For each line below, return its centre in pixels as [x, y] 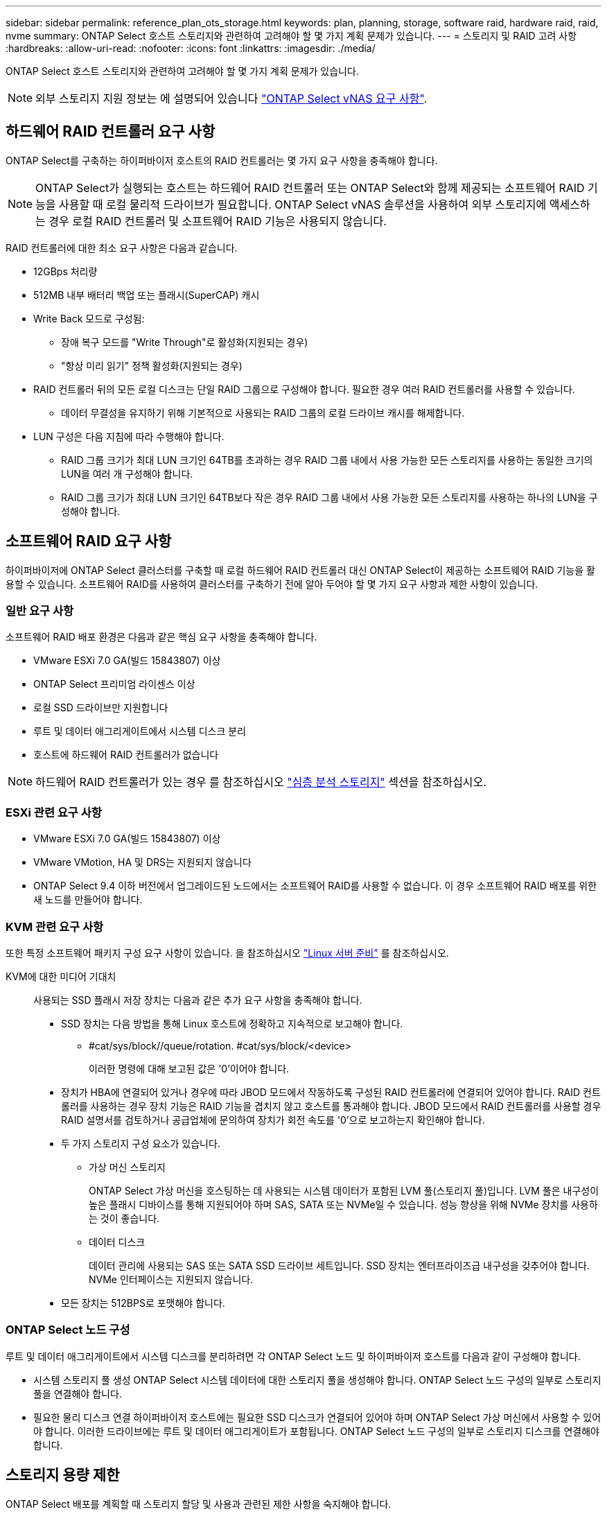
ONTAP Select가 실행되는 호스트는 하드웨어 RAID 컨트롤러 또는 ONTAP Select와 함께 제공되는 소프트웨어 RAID [310, 188]
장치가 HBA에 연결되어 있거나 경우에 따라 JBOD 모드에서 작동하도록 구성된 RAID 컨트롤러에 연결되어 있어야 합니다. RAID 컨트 [331, 1092]
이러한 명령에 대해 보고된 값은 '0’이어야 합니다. [189, 1068]
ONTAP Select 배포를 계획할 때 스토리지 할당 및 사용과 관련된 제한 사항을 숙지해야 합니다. [199, 1504]
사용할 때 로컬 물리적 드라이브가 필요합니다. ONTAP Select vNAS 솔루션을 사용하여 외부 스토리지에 [303, 204]
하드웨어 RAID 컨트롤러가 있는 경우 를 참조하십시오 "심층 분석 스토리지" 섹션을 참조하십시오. [261, 782]
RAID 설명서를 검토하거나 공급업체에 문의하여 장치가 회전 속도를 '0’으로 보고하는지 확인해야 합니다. [273, 1120]
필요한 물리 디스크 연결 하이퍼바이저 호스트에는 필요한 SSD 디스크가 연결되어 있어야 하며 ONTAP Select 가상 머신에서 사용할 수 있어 [317, 1417]
